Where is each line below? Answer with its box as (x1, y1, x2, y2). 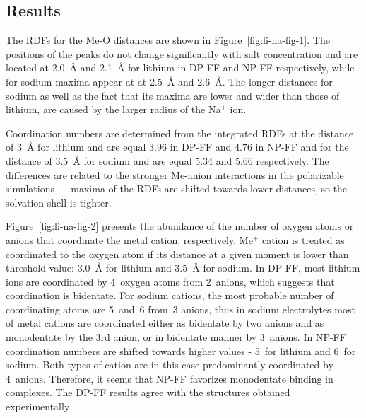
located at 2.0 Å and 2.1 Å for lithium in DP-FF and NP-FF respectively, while (6, 60, 355, 75)
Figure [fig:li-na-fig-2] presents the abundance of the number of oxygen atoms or (6, 219, 354, 233)
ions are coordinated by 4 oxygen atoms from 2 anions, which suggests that (6, 274, 335, 289)
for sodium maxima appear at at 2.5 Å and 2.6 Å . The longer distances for (6, 74, 333, 88)
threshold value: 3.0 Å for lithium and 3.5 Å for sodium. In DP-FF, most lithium (6, 260, 360, 275)
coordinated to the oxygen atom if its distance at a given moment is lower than (6, 246, 349, 261)
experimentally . (6, 399, 78, 414)
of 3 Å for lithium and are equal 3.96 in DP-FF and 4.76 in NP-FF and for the (6, 139, 349, 154)
